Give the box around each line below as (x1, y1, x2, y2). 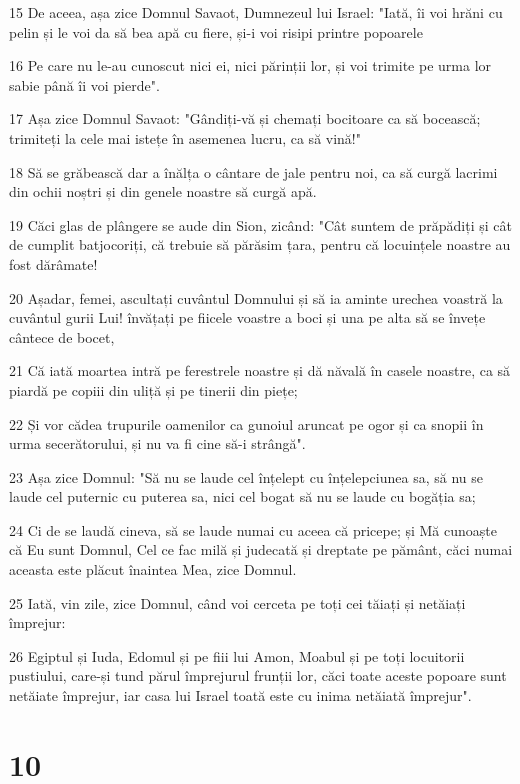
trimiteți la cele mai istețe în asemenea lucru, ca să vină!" (9, 127, 361, 148)
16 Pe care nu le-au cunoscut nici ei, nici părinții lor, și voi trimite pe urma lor (9, 55, 492, 76)
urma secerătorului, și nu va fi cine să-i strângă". (9, 433, 306, 454)
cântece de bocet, (9, 326, 115, 347)
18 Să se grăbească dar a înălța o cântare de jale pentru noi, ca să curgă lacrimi (9, 161, 498, 182)
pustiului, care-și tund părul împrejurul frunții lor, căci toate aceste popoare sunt (9, 665, 507, 686)
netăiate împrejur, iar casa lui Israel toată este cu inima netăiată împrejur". (9, 685, 472, 706)
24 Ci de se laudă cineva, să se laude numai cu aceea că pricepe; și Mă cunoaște (9, 519, 497, 540)
